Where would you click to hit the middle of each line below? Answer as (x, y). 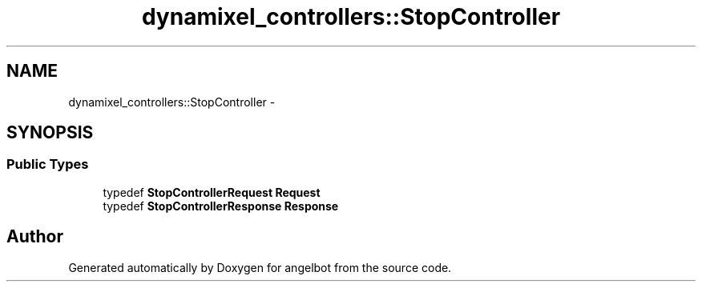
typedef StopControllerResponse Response (221, 206)
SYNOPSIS (50, 133)
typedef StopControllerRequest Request (212, 192)
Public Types (48, 164)
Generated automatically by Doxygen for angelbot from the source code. (260, 267)
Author (35, 237)
